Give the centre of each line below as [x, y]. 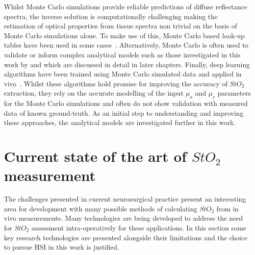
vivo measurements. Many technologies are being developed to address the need [124, 218]
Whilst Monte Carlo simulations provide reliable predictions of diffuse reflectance [126, 6]
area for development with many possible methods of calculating [101, 208]
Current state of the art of [95, 156]
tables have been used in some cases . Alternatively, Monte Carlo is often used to [126, 45]
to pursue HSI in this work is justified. [62, 247]
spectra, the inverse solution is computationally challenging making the [111, 16]
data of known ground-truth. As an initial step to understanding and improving [124, 113]
